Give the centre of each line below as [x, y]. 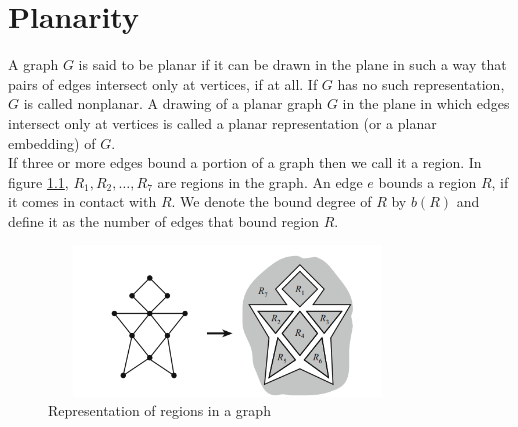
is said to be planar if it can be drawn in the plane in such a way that [292, 64]
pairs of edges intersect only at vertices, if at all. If [163, 83]
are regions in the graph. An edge [260, 181]
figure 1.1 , [38, 181]
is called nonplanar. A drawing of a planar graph [173, 103]
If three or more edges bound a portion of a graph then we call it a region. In [245, 162]
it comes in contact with [82, 201]
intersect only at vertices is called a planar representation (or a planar [222, 122]
